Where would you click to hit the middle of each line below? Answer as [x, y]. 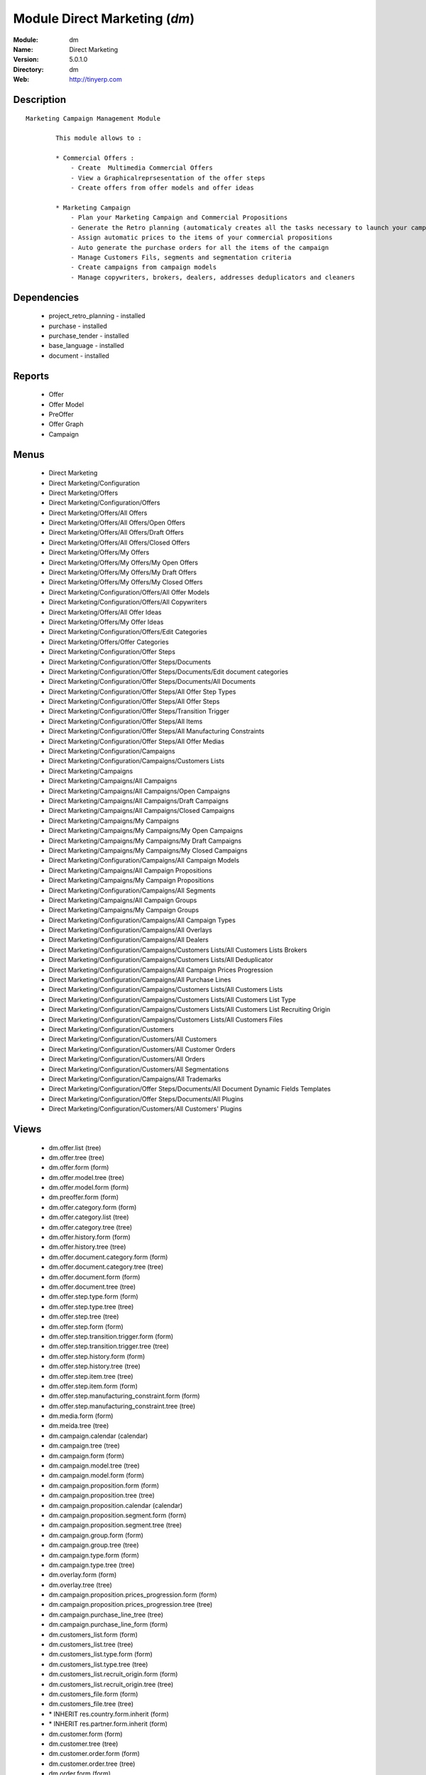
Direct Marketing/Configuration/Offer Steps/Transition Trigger [139, 711]
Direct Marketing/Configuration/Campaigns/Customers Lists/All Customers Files [166, 1020]
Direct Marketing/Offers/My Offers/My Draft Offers [122, 572]
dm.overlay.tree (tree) [81, 1585]
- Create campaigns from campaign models [143, 267]
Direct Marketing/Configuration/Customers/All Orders [127, 1059]
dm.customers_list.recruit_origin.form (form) [113, 1674]
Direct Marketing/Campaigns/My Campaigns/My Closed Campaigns [148, 850]
